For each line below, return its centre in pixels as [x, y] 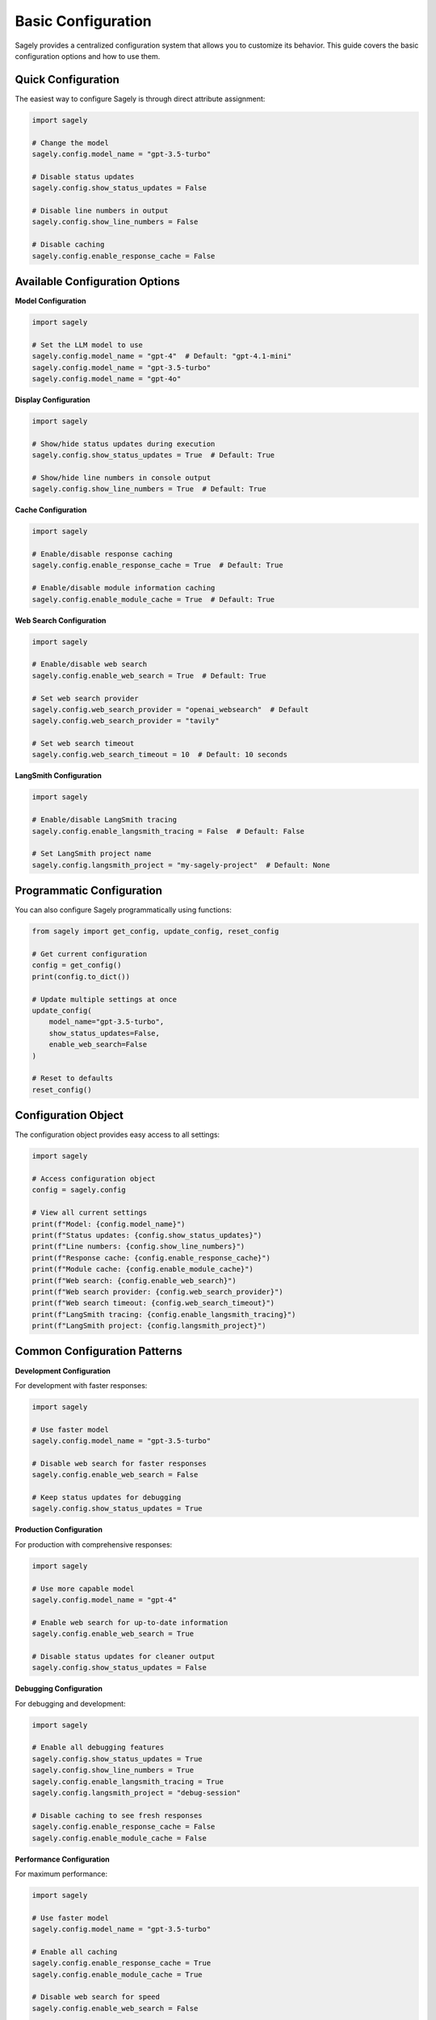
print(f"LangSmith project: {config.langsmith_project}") [149, 1326]
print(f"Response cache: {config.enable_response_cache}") [151, 1258]
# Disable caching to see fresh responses [117, 1815]
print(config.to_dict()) [81, 976]
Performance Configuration [63, 1859]
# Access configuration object [94, 1178]
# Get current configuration [90, 954]
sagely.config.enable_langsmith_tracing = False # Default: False [168, 831]
